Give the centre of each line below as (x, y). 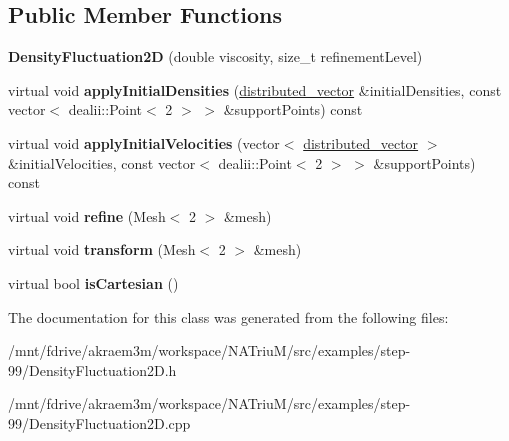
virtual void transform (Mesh (102, 249)
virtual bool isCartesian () (93, 282)
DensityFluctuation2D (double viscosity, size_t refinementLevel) (215, 56)
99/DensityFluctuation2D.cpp (99, 422)
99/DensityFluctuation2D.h (92, 369)
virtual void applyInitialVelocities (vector (144, 142)
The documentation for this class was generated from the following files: (228, 316)
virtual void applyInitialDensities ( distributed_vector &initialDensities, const (255, 89)
